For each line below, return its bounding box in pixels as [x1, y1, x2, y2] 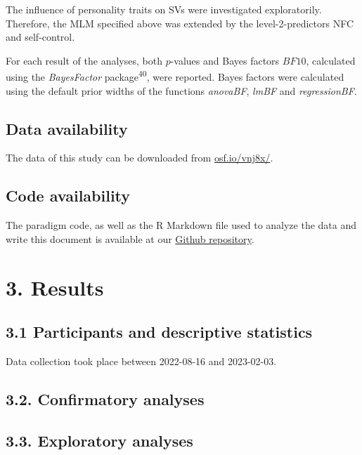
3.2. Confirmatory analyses [6, 388, 205, 409]
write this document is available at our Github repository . [6, 231, 254, 246]
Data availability [6, 117, 128, 139]
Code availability [6, 185, 131, 206]
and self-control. [6, 29, 75, 44]
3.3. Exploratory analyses [6, 429, 193, 451]
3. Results [6, 272, 104, 301]
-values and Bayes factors [170, 53, 280, 67]
